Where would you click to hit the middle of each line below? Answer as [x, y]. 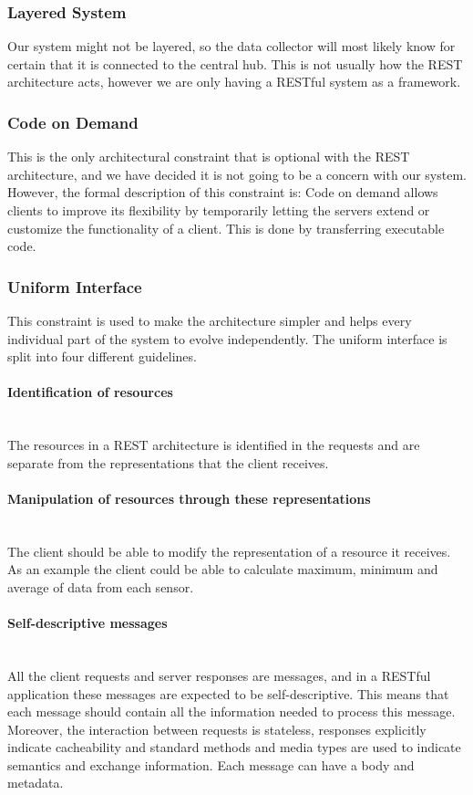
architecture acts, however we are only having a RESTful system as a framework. [234, 82]
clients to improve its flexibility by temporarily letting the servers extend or [219, 210]
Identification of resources [90, 392]
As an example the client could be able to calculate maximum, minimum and [223, 569]
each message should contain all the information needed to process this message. [231, 711]
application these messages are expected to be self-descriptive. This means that [228, 693]
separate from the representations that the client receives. [168, 462]
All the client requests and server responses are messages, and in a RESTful [219, 675]
